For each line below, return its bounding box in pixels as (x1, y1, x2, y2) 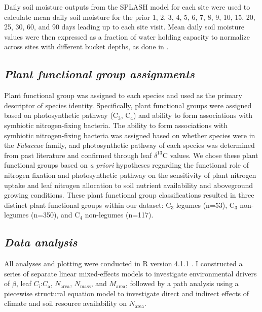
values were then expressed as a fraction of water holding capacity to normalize (4, 31, 250, 42)
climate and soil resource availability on (4, 298, 127, 308)
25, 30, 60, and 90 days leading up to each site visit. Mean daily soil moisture (4, 21, 245, 32)
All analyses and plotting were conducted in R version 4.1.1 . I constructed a (4, 258, 243, 269)
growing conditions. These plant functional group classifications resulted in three (4, 190, 254, 200)
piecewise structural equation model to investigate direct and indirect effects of (4, 288, 249, 298)
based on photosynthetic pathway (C (4, 110, 118, 120)
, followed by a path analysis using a (125, 278, 239, 289)
